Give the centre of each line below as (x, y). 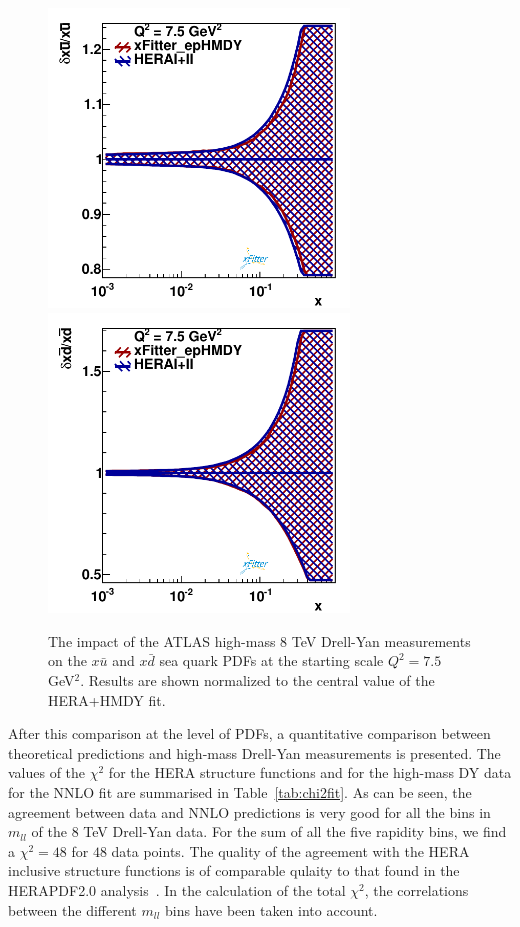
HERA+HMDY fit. (107, 699)
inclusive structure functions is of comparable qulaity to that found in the (234, 870)
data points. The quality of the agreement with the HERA (290, 850)
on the (67, 660)
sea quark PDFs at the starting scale (271, 660)
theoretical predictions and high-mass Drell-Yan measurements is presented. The (254, 752)
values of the (47, 772)
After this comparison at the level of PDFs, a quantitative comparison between (249, 733)
